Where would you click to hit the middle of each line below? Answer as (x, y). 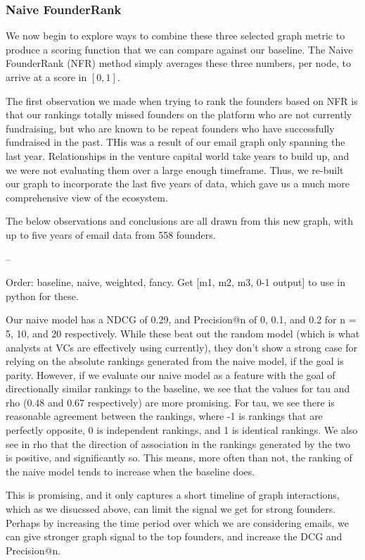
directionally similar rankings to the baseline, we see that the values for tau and (178, 388)
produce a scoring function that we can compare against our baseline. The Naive (179, 49)
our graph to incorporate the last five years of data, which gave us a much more (178, 183)
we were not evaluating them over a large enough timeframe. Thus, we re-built (175, 169)
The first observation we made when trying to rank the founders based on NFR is (182, 100)
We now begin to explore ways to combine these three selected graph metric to (175, 36)
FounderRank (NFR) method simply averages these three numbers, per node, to (178, 63)
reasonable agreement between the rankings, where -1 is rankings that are (164, 416)
